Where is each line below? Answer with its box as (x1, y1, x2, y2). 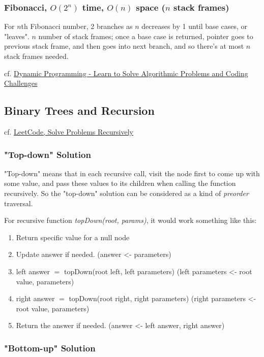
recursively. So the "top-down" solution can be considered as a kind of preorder (4, 187, 249, 198)
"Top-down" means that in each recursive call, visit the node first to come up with (4, 168, 260, 178)
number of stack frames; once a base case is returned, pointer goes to (38, 30, 253, 41)
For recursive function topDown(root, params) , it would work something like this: (4, 215, 257, 225)
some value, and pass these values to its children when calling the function (4, 178, 236, 188)
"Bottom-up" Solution (4, 341, 96, 354)
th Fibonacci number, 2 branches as (21, 21, 133, 31)
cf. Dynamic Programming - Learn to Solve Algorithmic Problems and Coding (4, 68, 248, 78)
